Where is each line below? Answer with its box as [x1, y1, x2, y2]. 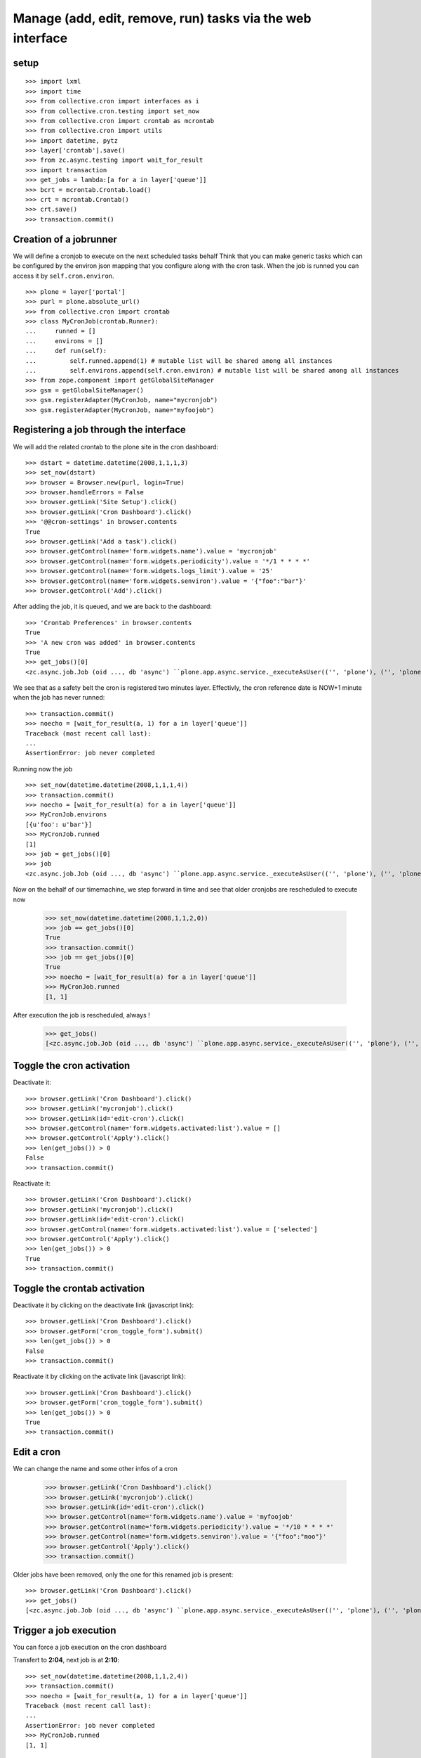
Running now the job [13, 764, 73, 773]
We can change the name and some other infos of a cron [13, 1465, 178, 1473]
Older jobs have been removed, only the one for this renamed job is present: [13, 1570, 234, 1579]
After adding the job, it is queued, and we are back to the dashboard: [13, 602, 212, 611]
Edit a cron [13, 1446, 61, 1458]
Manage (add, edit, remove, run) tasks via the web [13, 11, 312, 26]
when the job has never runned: [13, 693, 105, 702]
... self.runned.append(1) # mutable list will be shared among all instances [25, 357, 333, 365]
